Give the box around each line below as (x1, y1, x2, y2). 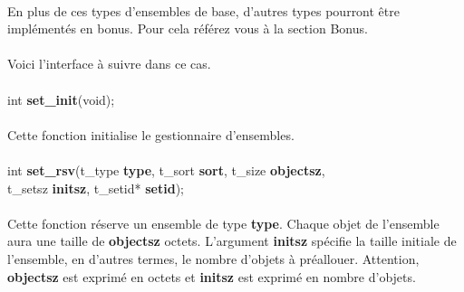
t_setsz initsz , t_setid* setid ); (7, 178, 184, 197)
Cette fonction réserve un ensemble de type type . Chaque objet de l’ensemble (7, 213, 440, 232)
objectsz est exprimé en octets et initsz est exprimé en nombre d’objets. (7, 267, 416, 286)
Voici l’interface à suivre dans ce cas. (7, 54, 211, 73)
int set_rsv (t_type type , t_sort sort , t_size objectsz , (7, 160, 325, 179)
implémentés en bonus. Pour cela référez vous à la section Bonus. (7, 19, 368, 38)
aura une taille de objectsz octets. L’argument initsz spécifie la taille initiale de (7, 231, 457, 250)
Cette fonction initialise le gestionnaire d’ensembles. (7, 125, 295, 144)
